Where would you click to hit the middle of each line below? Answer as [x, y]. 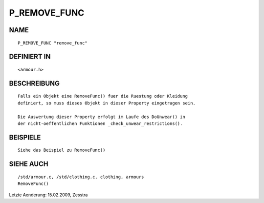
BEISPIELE [25, 137]
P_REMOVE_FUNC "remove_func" [53, 43]
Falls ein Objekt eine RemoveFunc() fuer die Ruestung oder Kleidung [103, 96]
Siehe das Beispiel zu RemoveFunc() [62, 150]
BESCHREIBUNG [34, 83]
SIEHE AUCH [29, 164]
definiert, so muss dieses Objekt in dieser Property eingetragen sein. [107, 103]
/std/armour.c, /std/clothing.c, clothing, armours [81, 177]
